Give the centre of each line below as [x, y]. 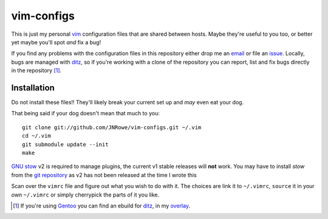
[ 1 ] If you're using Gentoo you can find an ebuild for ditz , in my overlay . [102, 206]
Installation [33, 88]
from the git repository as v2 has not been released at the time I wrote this [104, 175]
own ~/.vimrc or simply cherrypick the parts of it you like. [85, 195]
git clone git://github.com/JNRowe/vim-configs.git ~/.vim [112, 127]
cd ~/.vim [36, 136]
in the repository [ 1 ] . [36, 70]
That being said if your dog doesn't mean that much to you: [86, 113]
